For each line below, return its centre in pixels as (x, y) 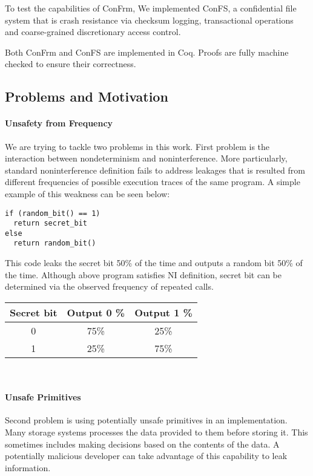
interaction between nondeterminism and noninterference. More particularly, (146, 158)
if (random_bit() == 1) (53, 213)
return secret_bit (51, 223)
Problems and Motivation (87, 96)
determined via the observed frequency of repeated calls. (109, 286)
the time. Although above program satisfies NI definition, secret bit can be (143, 274)
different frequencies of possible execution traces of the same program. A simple (153, 182)
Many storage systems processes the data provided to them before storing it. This (156, 432)
